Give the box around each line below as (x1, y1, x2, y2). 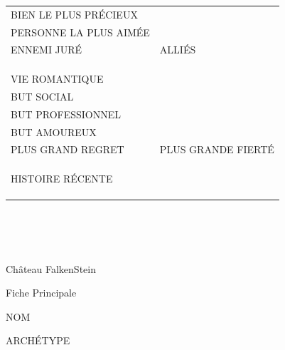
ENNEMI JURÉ (11, 42, 82, 57)
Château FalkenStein (6, 261, 96, 276)
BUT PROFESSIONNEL (11, 106, 121, 121)
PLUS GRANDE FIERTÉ (159, 142, 274, 157)
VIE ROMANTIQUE (11, 71, 104, 86)
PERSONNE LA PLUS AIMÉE (11, 24, 150, 39)
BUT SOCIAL (11, 88, 74, 103)
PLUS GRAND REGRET (11, 142, 124, 157)
